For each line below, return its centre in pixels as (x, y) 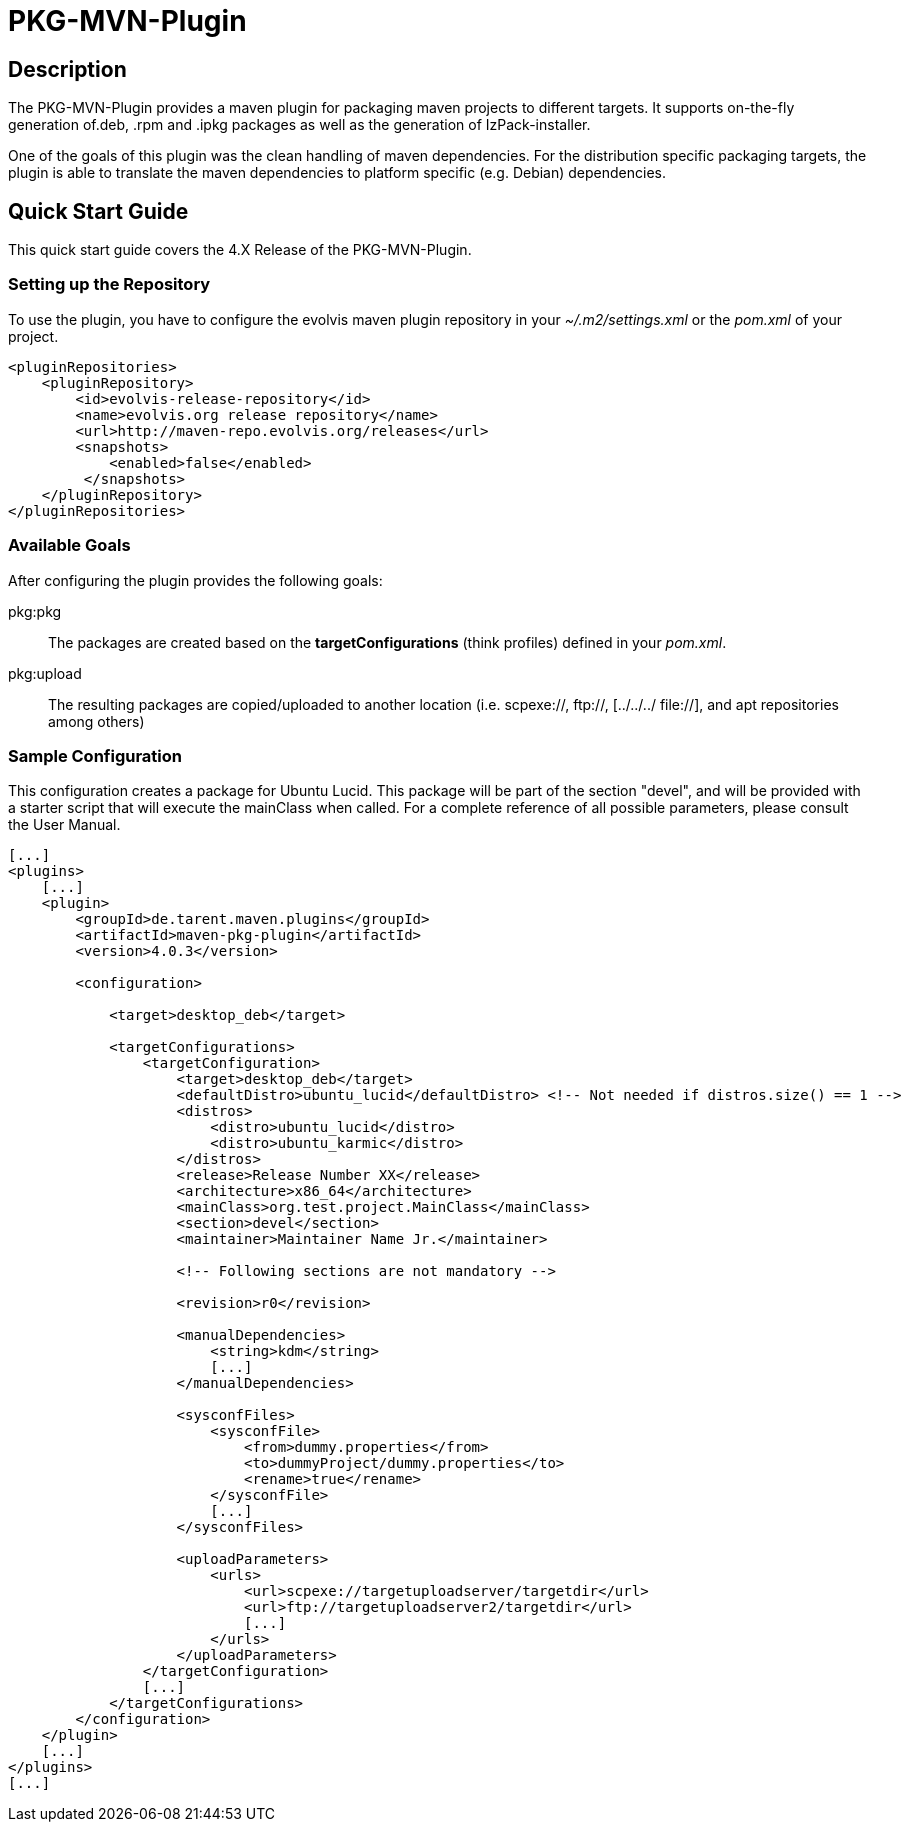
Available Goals (69, 545)
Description (67, 69)
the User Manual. (64, 825)
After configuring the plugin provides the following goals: (195, 580)
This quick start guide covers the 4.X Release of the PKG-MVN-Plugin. (240, 250)
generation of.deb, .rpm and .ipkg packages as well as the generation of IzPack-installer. (299, 125)
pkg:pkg (35, 611)
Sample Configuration (95, 755)
